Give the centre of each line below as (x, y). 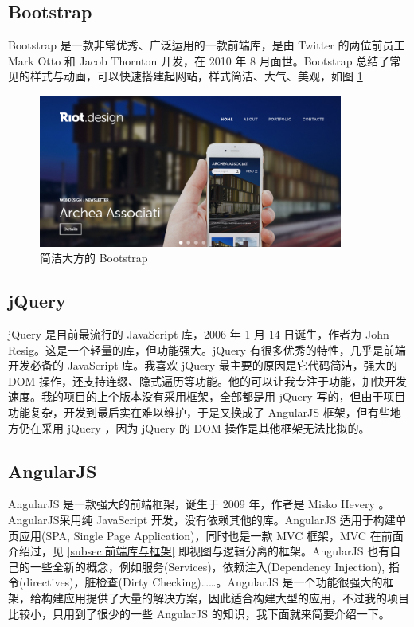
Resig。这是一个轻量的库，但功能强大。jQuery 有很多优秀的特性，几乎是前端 (207, 349)
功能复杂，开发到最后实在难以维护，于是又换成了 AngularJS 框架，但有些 (199, 412)
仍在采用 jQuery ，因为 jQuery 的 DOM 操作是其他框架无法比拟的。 (194, 427)
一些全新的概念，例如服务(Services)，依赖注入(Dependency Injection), (207, 566)
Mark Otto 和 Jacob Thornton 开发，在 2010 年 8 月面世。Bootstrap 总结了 (199, 60)
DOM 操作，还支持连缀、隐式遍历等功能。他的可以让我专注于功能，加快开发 (208, 380)
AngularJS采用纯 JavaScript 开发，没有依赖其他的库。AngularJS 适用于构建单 (207, 520)
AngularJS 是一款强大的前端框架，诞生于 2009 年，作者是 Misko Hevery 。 (199, 504)
